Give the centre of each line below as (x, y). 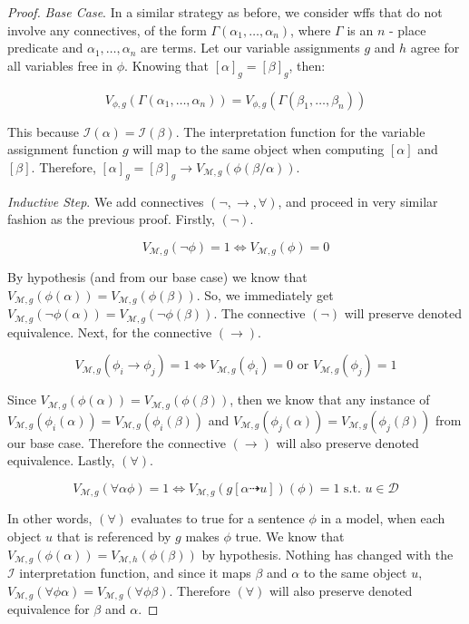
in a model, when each (383, 518)
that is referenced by (114, 536)
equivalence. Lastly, (61, 460)
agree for (435, 48)
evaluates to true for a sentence (218, 518)
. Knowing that (167, 65)
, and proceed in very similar (358, 201)
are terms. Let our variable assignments (250, 48)
